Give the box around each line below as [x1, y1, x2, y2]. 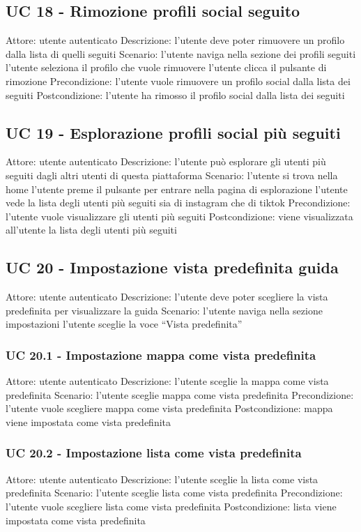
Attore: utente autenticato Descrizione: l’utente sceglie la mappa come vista [6, 374, 329, 388]
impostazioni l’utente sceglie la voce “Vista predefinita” [6, 317, 243, 331]
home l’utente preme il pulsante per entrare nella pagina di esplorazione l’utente [6, 181, 348, 196]
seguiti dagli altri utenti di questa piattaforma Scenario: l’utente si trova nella [6, 167, 338, 182]
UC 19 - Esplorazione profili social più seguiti [6, 121, 341, 143]
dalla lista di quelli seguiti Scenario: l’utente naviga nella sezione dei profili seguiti [6, 46, 356, 61]
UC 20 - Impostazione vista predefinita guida [6, 257, 339, 278]
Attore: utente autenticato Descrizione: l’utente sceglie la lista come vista [6, 471, 318, 486]
